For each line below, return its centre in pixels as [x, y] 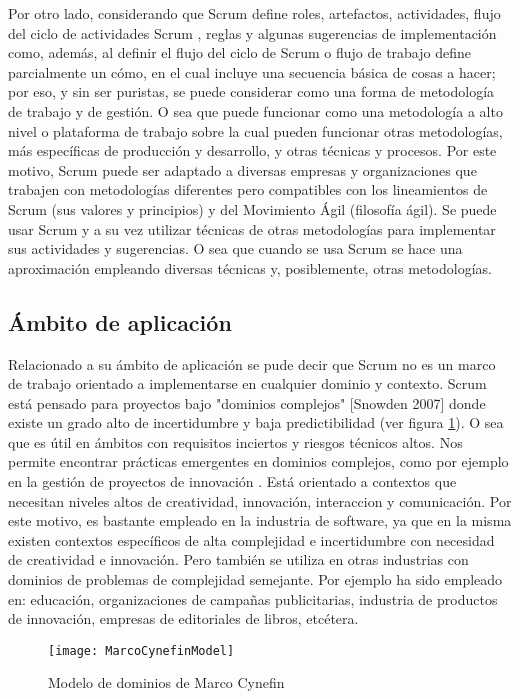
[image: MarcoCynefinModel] [141, 650]
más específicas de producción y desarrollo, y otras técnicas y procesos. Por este [252, 150]
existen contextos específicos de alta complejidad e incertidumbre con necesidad [251, 539]
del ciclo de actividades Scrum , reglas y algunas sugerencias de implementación [252, 32]
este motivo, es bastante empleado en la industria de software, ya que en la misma [260, 520]
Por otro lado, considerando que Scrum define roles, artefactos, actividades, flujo [254, 13]
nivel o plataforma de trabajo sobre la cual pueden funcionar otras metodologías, [255, 130]
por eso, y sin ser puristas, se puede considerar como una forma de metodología [251, 91]
